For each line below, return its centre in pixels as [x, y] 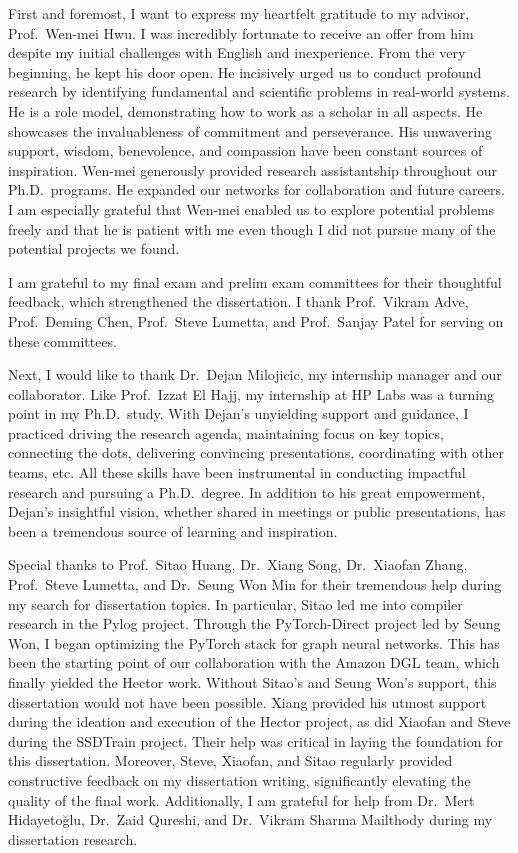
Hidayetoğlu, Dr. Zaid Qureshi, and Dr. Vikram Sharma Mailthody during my [250, 819]
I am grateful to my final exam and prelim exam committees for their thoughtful [255, 281]
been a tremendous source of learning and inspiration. [173, 530]
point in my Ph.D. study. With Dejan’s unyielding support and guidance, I [238, 413]
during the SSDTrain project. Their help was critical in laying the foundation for [255, 740]
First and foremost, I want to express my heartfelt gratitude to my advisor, [239, 13]
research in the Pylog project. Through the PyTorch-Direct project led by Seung [254, 623]
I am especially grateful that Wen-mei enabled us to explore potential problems [251, 208]
